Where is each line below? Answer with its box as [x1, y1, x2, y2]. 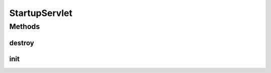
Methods [9, 22, 40, 31]
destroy [9, 38, 35, 47]
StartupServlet [9, 7, 73, 18]
